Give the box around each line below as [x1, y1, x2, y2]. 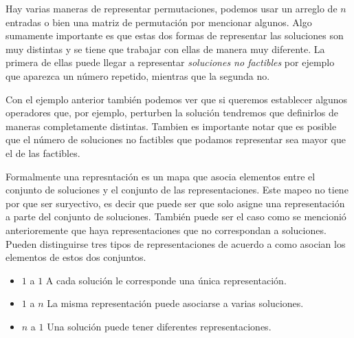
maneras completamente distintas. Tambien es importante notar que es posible [5, 118, 337, 133]
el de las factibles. [5, 145, 80, 160]
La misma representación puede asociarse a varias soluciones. [47, 296, 304, 310]
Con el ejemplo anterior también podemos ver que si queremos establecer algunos [5, 92, 348, 106]
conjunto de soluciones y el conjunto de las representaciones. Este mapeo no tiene [5, 182, 349, 197]
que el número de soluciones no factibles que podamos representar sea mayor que [5, 132, 346, 147]
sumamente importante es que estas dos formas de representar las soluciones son [5, 28, 344, 43]
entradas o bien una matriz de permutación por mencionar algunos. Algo [5, 14, 312, 29]
